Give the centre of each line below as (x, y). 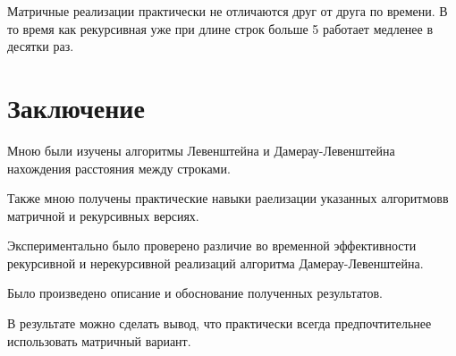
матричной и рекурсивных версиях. (103, 215)
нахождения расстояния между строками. (119, 168)
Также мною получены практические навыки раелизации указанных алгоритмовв (228, 198)
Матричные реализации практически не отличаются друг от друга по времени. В (228, 11)
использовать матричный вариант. (99, 340)
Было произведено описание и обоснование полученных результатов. (195, 293)
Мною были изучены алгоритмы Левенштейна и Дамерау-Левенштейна (201, 150)
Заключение (76, 107)
